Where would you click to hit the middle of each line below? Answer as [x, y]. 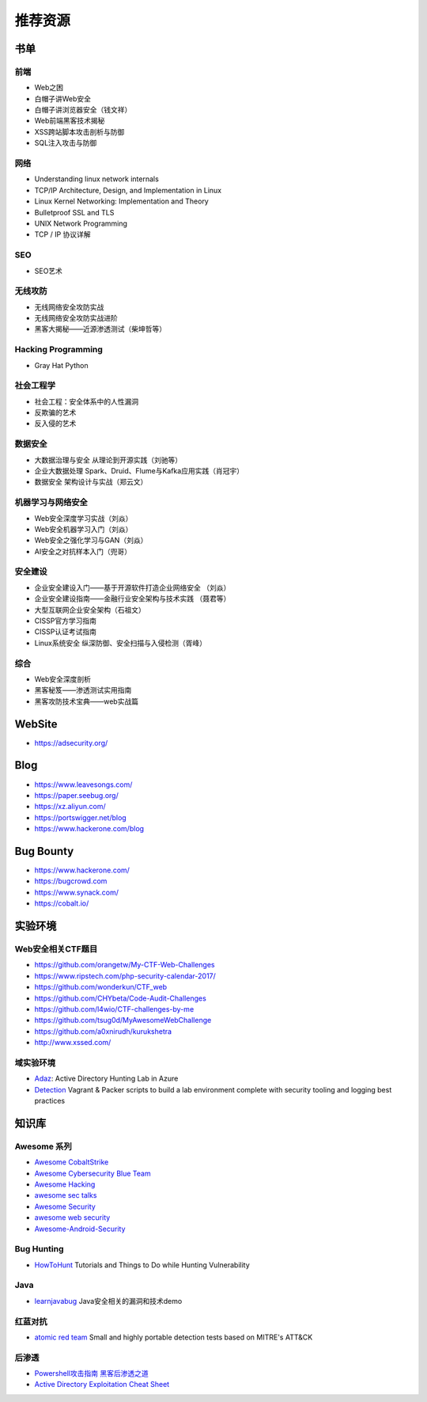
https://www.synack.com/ [76, 892]
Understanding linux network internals [97, 179]
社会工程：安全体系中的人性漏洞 [86, 401]
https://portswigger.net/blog [80, 817]
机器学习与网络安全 [51, 503]
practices [50, 1101]
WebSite [36, 724]
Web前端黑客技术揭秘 [70, 121]
